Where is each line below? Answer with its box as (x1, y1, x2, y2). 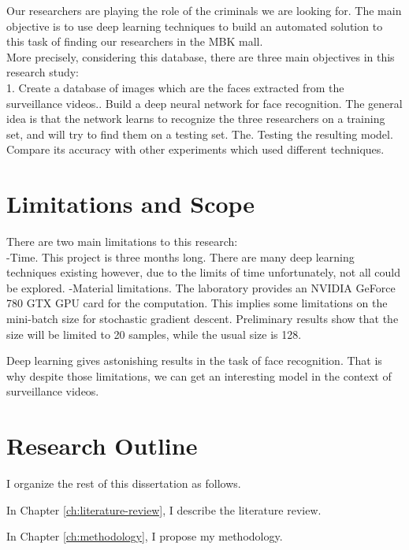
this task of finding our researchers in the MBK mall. (6, 33, 263, 50)
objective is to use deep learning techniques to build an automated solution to (6, 17, 383, 34)
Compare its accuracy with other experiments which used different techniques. (6, 141, 385, 158)
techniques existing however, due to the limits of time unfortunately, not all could (6, 264, 401, 281)
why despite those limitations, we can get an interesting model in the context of (6, 367, 392, 384)
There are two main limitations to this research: (6, 233, 238, 250)
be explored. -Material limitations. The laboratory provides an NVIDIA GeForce (6, 279, 396, 295)
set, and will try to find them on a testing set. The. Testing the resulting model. (6, 125, 393, 142)
